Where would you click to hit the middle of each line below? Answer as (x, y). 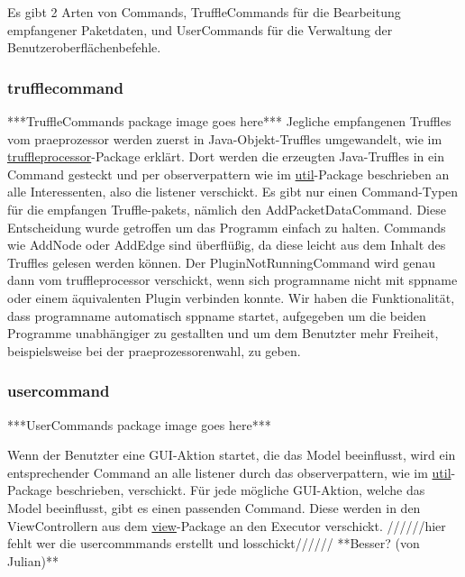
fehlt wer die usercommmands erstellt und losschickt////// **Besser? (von (214, 543)
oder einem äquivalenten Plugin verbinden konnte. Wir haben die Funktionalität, (231, 297)
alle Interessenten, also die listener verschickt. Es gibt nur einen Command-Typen (233, 192)
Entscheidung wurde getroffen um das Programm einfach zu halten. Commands (227, 227)
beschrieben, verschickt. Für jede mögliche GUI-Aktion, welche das (241, 490)
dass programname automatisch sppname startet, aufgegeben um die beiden (217, 315)
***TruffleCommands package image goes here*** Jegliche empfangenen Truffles (229, 121)
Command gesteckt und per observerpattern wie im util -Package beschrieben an (228, 174)
